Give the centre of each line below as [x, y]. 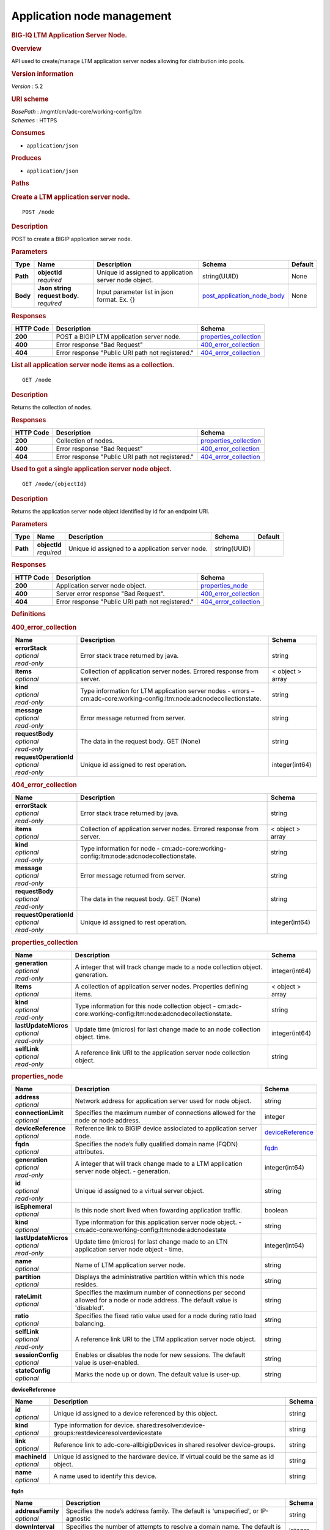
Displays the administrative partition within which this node [159, 1277]
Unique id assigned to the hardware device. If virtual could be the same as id [163, 1457]
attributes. [90, 1152]
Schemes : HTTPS [34, 120]
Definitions [28, 614]
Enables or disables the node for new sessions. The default [160, 1355]
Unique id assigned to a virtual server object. [139, 1191]
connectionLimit [39, 1113]
